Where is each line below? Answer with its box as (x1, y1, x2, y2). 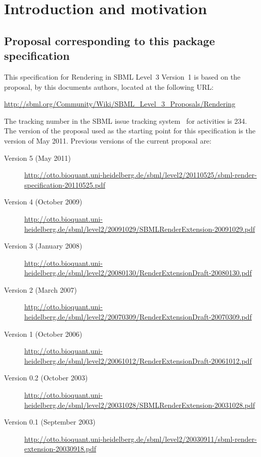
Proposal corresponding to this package (4, 32, 215, 48)
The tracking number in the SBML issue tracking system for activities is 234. (4, 115, 247, 126)
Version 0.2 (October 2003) (4, 372, 88, 383)
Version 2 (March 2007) (4, 284, 77, 295)
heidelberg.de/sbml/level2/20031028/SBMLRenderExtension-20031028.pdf (24, 399, 255, 410)
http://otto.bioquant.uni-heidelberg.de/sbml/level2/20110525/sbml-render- (24, 169, 257, 180)
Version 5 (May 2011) (4, 152, 71, 163)
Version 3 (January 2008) (4, 240, 82, 251)
